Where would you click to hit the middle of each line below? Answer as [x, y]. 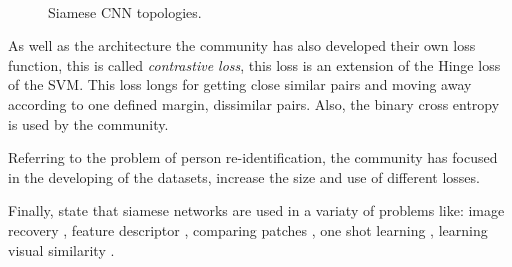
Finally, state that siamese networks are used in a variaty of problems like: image [256, 210]
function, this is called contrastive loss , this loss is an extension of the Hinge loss [254, 64]
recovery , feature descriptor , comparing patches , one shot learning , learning [248, 229]
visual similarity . [61, 249]
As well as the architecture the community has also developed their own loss [242, 45]
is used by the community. [88, 123]
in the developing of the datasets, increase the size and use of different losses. [244, 176]
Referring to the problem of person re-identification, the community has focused [253, 157]
